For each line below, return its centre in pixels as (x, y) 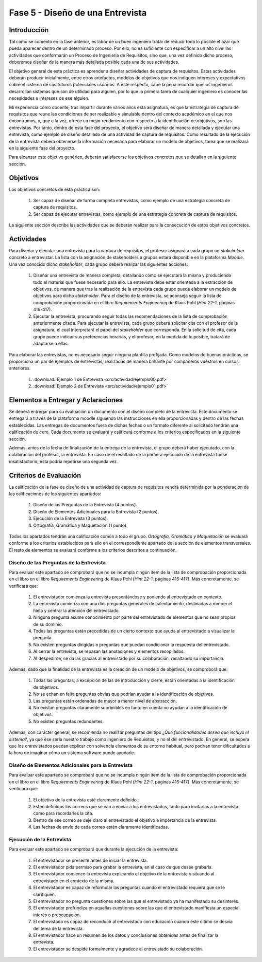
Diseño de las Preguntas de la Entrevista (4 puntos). (85, 505)
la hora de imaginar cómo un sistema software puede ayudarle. (72, 753)
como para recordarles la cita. (63, 814)
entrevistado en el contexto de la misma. (74, 881)
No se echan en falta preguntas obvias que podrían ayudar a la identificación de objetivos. (124, 694)
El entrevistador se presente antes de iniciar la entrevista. (90, 860)
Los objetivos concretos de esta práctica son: (55, 189)
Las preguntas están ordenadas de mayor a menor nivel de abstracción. (105, 701)
